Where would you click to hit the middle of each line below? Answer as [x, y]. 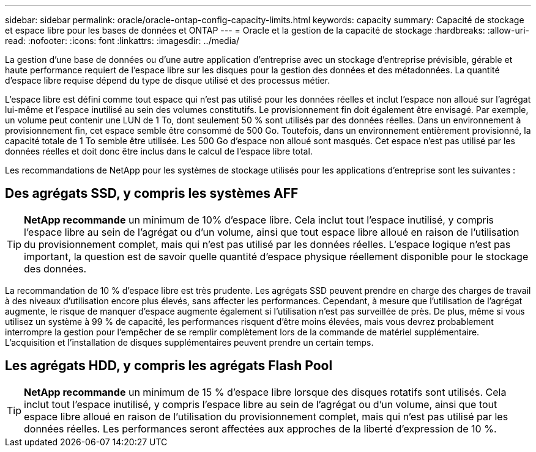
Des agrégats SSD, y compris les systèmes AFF [152, 194]
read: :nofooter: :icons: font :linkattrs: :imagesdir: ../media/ [122, 41]
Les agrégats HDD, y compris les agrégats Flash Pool [169, 366]
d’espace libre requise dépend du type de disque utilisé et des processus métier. [168, 80]
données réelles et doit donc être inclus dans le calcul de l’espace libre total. [159, 151]
